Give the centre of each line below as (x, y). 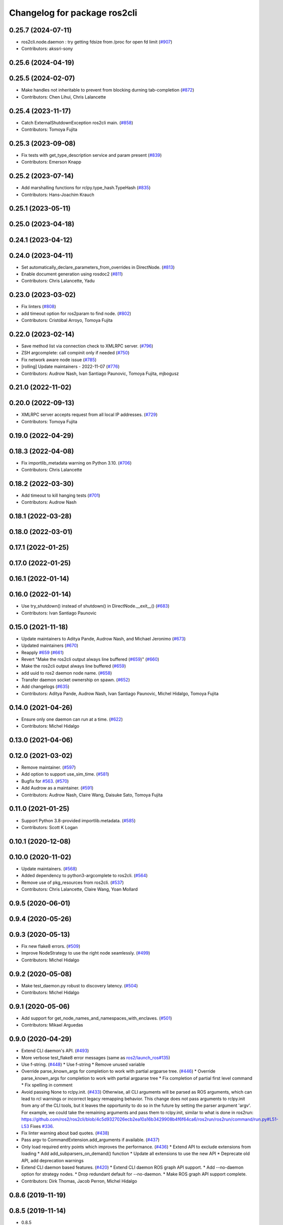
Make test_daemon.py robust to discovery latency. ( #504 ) (80, 985)
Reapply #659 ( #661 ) (43, 652)
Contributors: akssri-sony (47, 49)
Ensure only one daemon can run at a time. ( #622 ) (72, 719)
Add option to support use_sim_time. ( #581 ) (65, 774)
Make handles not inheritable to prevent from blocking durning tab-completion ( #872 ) (108, 90)
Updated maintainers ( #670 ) (50, 646)
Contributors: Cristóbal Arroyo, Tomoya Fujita (67, 320)
